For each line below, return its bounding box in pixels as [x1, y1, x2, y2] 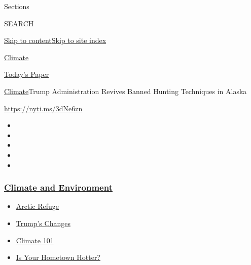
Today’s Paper [4, 69, 49, 79]
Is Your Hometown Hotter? [16, 252, 100, 262]
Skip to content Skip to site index [4, 35, 106, 46]
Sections [4, 1, 29, 11]
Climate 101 [16, 235, 54, 245]
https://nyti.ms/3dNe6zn [4, 103, 83, 113]
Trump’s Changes [16, 217, 70, 228]
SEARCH [4, 18, 34, 28]
